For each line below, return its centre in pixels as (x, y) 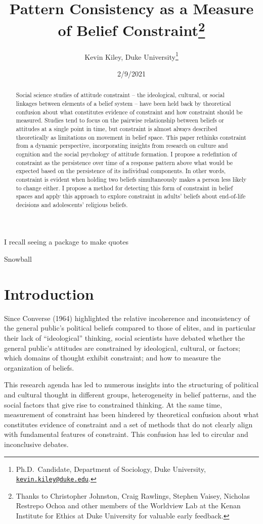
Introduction (49, 293)
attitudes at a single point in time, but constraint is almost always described (117, 128)
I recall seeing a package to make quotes (66, 242)
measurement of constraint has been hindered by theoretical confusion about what (131, 414)
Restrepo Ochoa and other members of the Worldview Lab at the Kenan (128, 506)
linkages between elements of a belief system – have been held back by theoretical (123, 103)
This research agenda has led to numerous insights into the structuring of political (131, 385)
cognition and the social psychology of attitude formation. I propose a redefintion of (126, 154)
